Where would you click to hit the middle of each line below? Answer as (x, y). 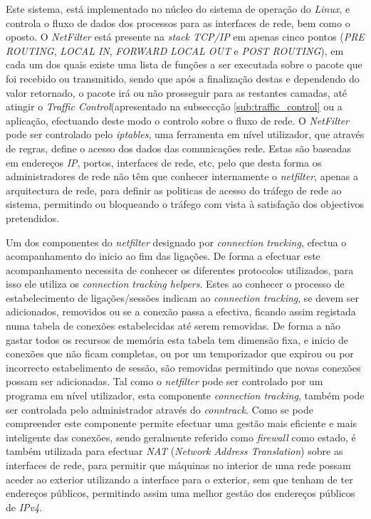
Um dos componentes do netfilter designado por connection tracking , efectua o (176, 242)
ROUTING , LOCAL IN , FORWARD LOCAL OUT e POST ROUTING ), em (175, 50)
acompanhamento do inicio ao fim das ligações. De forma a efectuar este (163, 256)
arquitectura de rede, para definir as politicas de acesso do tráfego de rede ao (174, 190)
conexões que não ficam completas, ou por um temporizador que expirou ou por (180, 353)
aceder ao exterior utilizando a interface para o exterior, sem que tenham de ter (179, 479)
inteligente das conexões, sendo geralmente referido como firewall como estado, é (181, 437)
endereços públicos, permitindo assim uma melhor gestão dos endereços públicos (181, 493)
